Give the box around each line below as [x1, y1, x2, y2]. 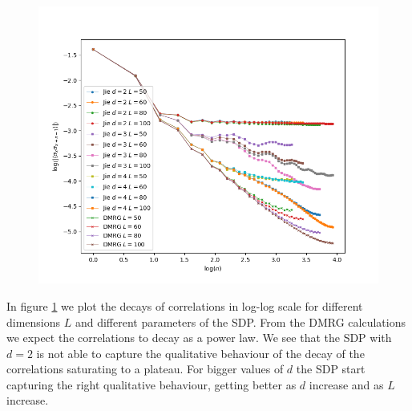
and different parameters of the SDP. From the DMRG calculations [75, 313, 406, 330]
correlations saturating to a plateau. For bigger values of [6, 360, 284, 377]
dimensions [6, 313, 61, 330]
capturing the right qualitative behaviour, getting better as [6, 376, 297, 393]
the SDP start [296, 360, 366, 377]
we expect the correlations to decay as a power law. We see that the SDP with [6, 329, 392, 346]
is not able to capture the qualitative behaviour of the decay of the [36, 344, 365, 361]
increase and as [309, 376, 384, 393]
